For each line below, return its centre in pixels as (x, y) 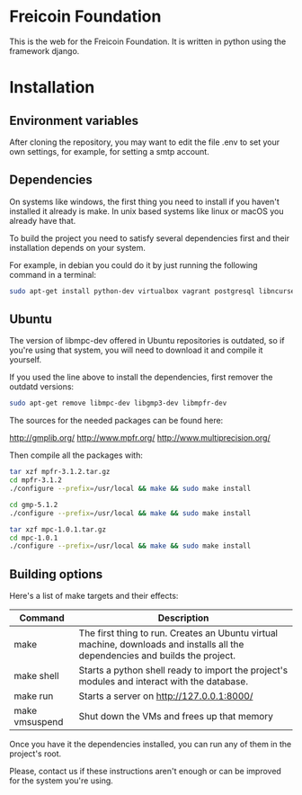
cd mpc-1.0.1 (34, 538)
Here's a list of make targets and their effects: (94, 596)
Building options (56, 574)
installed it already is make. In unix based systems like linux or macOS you (147, 211)
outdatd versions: (42, 387)
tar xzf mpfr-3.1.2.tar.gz (60, 472)
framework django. (44, 50)
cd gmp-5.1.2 (34, 505)
